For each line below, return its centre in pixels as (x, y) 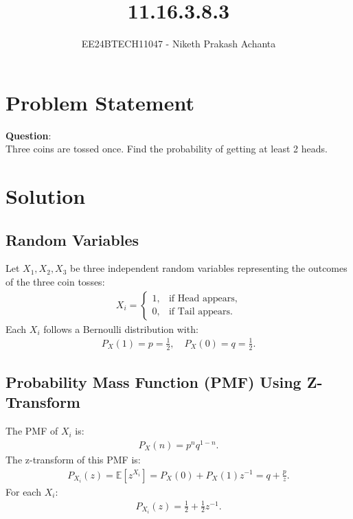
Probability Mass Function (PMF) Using (153, 382)
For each (23, 491)
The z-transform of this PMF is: (73, 459)
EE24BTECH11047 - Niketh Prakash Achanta (179, 44)
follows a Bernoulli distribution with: (121, 328)
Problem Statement (100, 102)
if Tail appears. (201, 312)
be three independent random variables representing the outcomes (209, 268)
